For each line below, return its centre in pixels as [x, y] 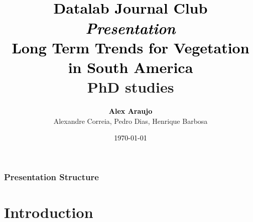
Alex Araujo [131, 111]
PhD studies [131, 87]
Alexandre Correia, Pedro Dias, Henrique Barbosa [131, 121]
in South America [131, 67]
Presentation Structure [51, 176]
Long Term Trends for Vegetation [131, 47]
